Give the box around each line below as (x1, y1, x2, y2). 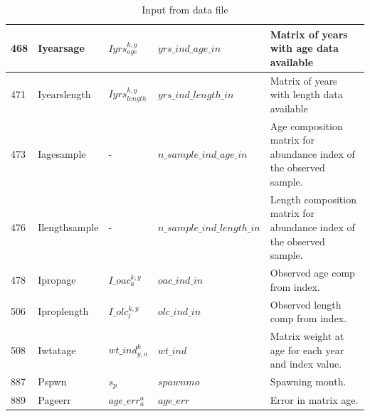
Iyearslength (38, 87, 91, 102)
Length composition (270, 191, 356, 206)
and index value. (270, 356, 342, 371)
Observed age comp (270, 265, 355, 280)
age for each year (270, 342, 344, 357)
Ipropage (38, 272, 76, 287)
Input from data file (142, 2, 228, 16)
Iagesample (38, 146, 86, 161)
